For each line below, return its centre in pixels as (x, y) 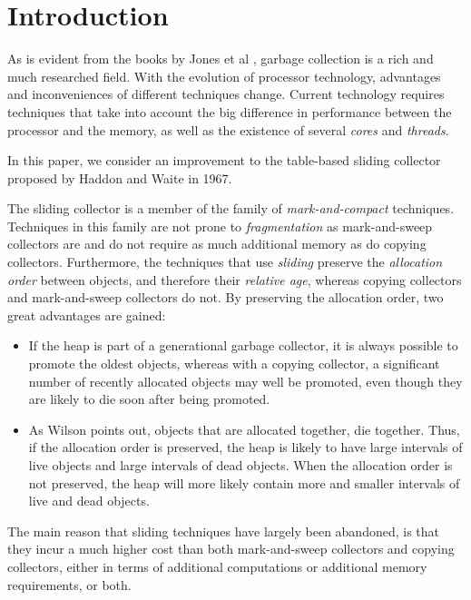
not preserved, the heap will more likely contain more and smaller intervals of (244, 482)
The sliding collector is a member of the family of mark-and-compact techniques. (231, 208)
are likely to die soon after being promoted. (149, 399)
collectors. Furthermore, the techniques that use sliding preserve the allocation (225, 262)
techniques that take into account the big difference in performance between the (230, 111)
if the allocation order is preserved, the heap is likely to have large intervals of (245, 447)
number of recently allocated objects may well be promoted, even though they (245, 381)
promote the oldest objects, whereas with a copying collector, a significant (234, 364)
